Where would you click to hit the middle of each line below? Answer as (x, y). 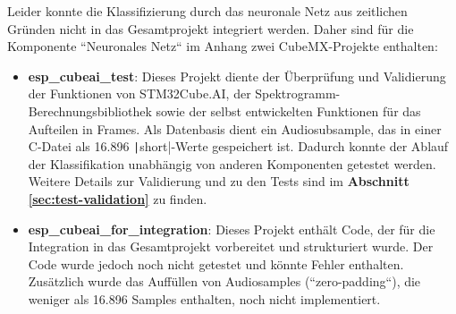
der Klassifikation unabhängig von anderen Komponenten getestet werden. (232, 163)
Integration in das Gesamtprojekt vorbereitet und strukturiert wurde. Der (231, 246)
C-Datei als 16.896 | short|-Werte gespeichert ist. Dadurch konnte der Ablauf (238, 146)
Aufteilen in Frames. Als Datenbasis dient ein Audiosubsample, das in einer (235, 128)
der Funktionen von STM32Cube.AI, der (139, 93)
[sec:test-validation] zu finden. (118, 199)
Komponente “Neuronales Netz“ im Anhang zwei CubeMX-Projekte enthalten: (223, 46)
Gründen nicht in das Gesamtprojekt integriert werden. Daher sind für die (211, 28)
